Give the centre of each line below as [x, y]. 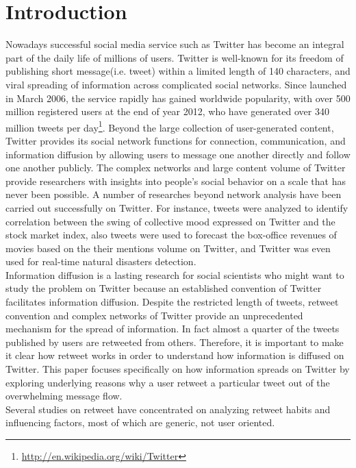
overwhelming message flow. [64, 396]
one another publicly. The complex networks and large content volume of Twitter [176, 168]
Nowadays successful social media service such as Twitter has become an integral [175, 44]
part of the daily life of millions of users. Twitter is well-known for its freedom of [175, 57]
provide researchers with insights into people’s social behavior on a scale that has [176, 181]
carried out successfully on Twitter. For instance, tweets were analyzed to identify [177, 207]
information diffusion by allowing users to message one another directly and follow [178, 154]
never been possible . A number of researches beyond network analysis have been [174, 194]
